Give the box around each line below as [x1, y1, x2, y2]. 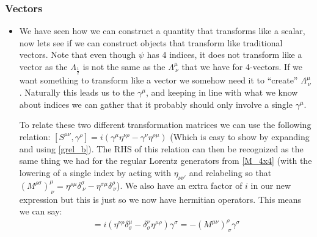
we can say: [19, 205, 62, 218]
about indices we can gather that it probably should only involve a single [19, 97, 293, 110]
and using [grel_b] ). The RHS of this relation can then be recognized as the [19, 142, 304, 155]
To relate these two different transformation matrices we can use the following [19, 118, 312, 131]
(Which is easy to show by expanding [170, 130, 310, 143]
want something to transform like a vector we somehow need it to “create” [19, 74, 298, 87]
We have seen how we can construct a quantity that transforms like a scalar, [19, 24, 305, 37]
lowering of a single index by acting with [19, 166, 172, 179]
